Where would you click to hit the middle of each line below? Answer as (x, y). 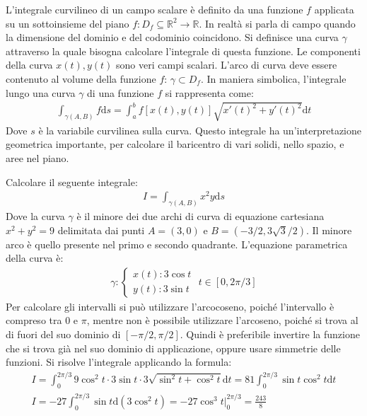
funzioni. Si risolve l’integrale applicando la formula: (119, 362)
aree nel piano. (37, 157)
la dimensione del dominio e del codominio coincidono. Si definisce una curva (172, 37)
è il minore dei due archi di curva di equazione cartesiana (200, 216)
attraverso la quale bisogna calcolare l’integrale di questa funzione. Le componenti (183, 51)
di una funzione (121, 92)
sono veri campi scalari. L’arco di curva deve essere (227, 65)
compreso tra (34, 320)
